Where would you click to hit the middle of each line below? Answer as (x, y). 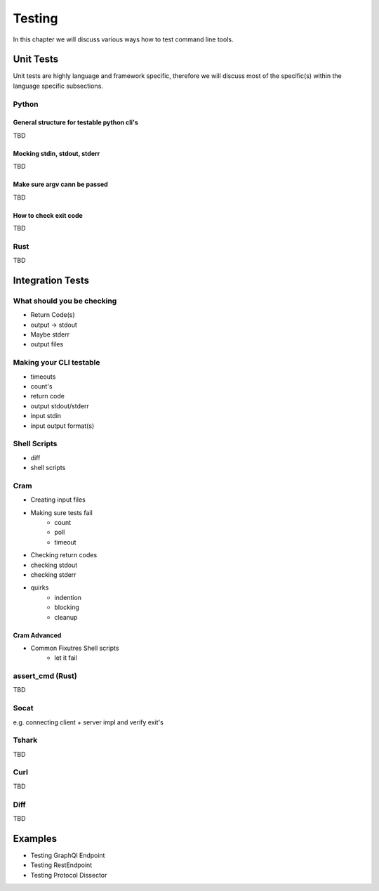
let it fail (66, 658)
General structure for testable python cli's (75, 122)
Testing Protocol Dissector (69, 875)
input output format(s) (62, 426)
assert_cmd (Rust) (45, 676)
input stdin (46, 416)
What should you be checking (65, 301)
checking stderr (53, 574)
